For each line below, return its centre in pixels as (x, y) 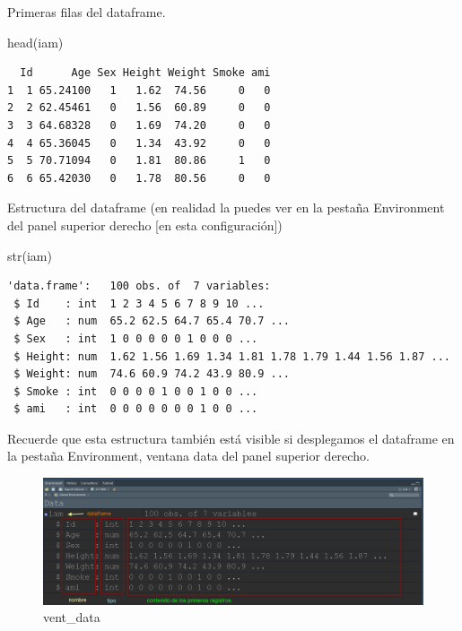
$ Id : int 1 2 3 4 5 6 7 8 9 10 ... (139, 303)
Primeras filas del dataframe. (87, 12)
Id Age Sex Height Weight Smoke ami (145, 73)
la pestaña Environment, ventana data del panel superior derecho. (188, 456)
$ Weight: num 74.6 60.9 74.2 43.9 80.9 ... (152, 374)
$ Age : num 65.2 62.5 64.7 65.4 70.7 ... (152, 321)
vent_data (72, 617)
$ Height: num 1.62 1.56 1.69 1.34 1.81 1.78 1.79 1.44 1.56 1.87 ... (232, 356)
